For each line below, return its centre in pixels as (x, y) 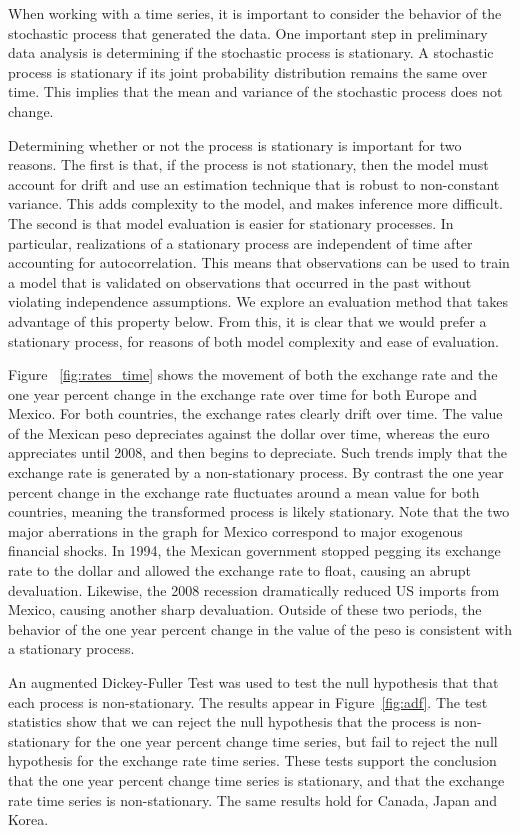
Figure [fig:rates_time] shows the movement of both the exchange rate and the (253, 374)
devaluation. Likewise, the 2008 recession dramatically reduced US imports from (254, 589)
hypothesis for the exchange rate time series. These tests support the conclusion (252, 760)
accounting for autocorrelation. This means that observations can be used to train (259, 262)
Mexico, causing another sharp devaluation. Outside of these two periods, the (245, 609)
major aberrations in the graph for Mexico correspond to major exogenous (235, 530)
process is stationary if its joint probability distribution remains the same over (248, 71)
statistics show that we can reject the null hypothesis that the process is (229, 721)
